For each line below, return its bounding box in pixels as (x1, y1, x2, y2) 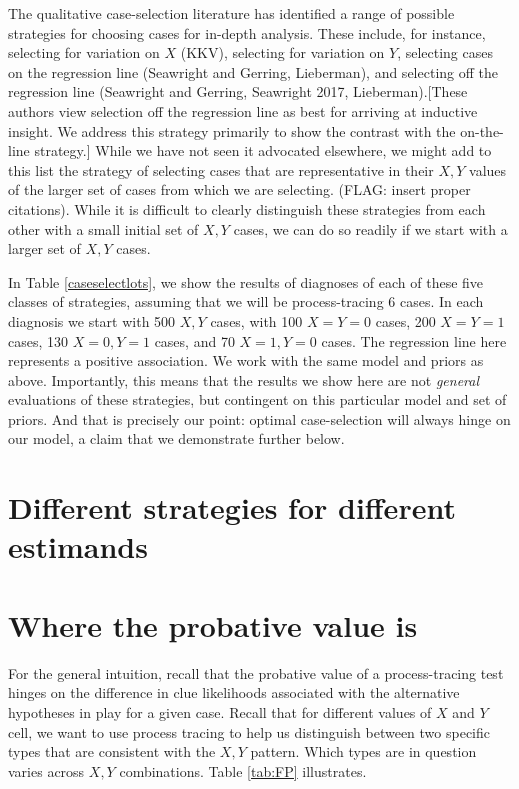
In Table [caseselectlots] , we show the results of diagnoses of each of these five (8, 271, 484, 292)
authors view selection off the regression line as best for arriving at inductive (8, 100, 478, 121)
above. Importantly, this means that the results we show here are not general (8, 369, 480, 390)
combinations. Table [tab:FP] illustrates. (119, 760, 367, 781)
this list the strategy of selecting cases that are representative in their (8, 159, 434, 180)
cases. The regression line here (321, 330, 507, 351)
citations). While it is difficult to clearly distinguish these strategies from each (8, 198, 486, 219)
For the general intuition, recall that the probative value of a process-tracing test (8, 662, 504, 683)
